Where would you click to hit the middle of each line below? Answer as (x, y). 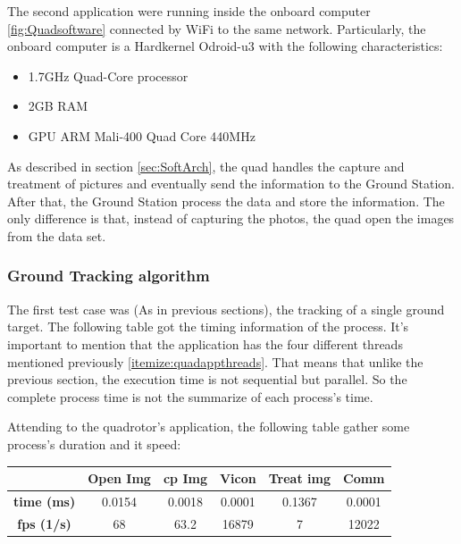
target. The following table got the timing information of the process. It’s (208, 326)
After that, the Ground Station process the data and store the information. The (226, 201)
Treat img (299, 478)
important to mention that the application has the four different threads (205, 343)
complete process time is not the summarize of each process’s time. (190, 396)
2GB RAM (58, 106)
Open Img (119, 478)
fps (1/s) (44, 523)
